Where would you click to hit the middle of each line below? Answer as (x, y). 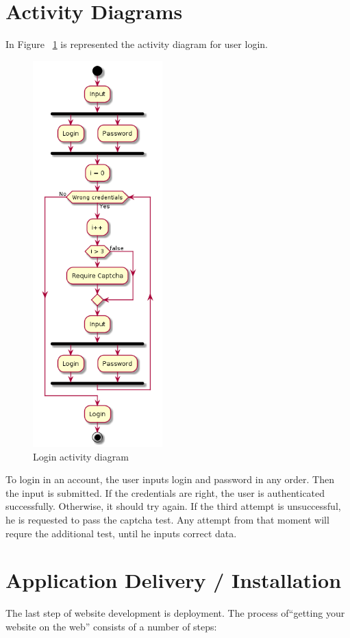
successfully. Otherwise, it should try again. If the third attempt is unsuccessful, (173, 506)
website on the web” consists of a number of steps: (111, 626)
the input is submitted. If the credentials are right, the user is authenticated (165, 492)
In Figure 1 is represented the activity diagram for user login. (137, 44)
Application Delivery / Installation (174, 580)
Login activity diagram (81, 456)
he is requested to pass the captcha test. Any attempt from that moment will (167, 519)
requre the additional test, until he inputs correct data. (121, 533)
